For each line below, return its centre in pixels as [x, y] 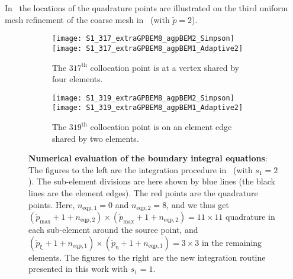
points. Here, [52, 204]
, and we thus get [198, 204]
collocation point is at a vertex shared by [165, 67]
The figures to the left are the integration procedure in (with [141, 169]
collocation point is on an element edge [161, 126]
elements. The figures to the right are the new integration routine [147, 257]
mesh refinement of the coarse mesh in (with [87, 19]
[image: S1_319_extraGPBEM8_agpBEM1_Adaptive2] [148, 108]
